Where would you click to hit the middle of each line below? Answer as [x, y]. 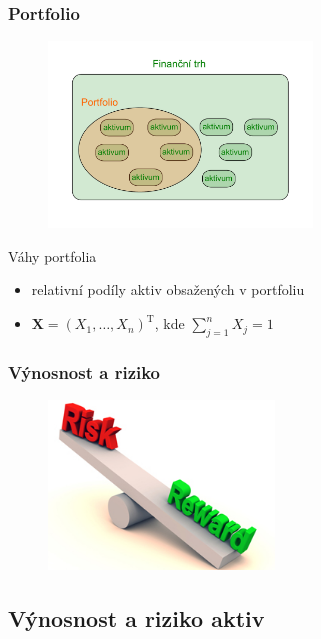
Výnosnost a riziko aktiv [136, 618]
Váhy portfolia [52, 255]
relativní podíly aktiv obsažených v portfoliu [168, 289]
